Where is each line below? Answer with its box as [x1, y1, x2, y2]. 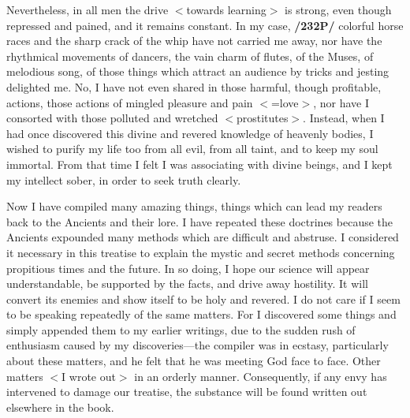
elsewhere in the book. [6, 398, 114, 415]
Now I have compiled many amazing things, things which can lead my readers [6, 198, 382, 215]
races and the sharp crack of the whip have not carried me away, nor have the [6, 32, 382, 49]
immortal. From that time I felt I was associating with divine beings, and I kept [6, 155, 393, 172]
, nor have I [313, 94, 370, 110]
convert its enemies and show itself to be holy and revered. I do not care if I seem [6, 290, 401, 307]
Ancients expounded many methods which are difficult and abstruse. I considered [6, 229, 399, 245]
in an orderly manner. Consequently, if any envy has [134, 368, 387, 384]
